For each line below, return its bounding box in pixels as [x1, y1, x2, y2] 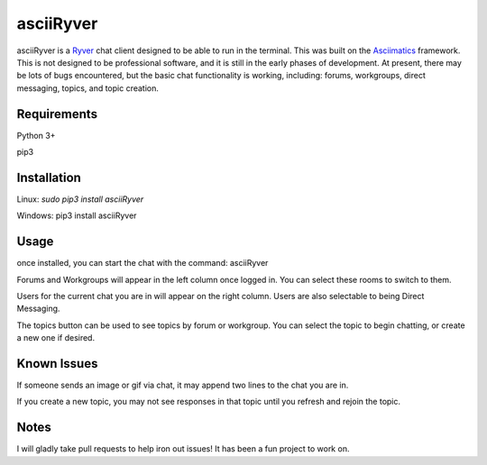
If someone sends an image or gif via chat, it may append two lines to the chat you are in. [16, 379, 349, 391]
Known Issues [16, 356, 98, 371]
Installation [16, 169, 81, 185]
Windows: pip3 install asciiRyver [16, 210, 137, 221]
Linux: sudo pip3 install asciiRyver [16, 194, 144, 205]
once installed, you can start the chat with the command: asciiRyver [16, 258, 269, 269]
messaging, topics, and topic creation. [16, 82, 160, 94]
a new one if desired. [16, 333, 95, 343]
